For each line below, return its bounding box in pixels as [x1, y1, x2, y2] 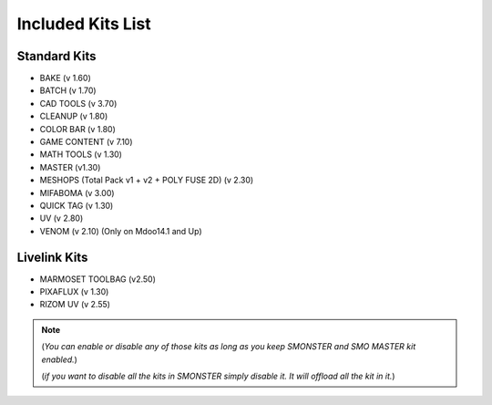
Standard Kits [16, 48, 97, 64]
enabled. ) [41, 354, 77, 365]
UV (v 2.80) [39, 213, 84, 223]
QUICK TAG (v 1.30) [39, 200, 114, 211]
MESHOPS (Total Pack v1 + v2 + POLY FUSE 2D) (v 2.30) [39, 174, 254, 186]
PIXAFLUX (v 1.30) [39, 286, 109, 297]
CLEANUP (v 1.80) [39, 110, 108, 122]
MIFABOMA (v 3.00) [39, 187, 115, 198]
